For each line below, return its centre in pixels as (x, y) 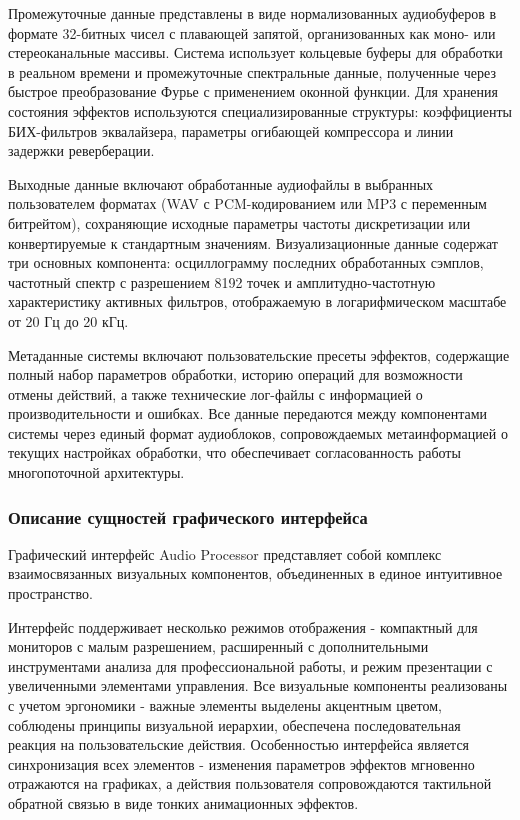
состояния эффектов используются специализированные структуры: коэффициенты (260, 110)
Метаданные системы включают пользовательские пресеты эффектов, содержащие (259, 354)
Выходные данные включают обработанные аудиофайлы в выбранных (221, 183)
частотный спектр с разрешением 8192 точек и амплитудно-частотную (222, 281)
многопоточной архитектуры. (96, 472)
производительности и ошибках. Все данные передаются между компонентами (248, 413)
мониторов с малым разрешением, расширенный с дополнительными (218, 646)
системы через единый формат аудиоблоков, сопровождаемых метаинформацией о (258, 432)
